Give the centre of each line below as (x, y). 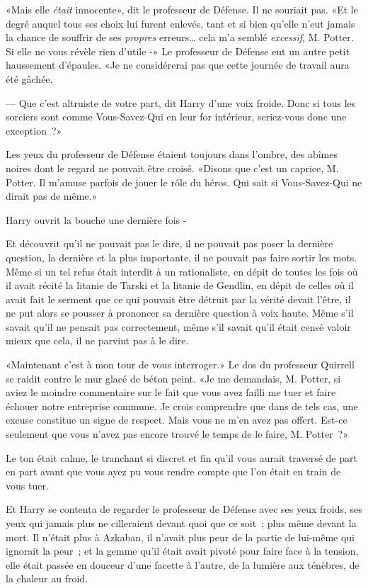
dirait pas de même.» (52, 196)
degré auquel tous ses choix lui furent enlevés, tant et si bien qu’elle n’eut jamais (180, 23)
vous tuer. (27, 485)
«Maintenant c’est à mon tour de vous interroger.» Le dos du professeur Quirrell (180, 364)
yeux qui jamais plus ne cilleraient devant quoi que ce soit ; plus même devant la (181, 523)
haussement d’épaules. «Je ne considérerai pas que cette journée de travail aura (178, 65)
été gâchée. (29, 78)
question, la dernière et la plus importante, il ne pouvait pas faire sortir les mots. (182, 257)
